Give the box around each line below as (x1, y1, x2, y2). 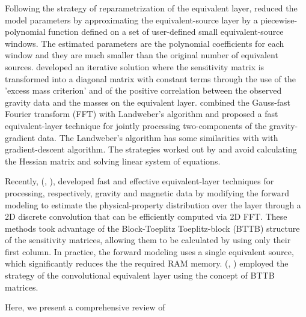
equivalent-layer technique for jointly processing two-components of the (5, 119, 267, 131)
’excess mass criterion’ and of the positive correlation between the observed (5, 84, 282, 97)
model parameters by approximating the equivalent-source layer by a (5, 13, 258, 26)
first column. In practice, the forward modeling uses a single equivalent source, (5, 245, 294, 258)
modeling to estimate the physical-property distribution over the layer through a (5, 198, 301, 211)
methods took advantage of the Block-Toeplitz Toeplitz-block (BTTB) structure (5, 222, 300, 234)
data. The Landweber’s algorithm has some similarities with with (37, 131, 278, 143)
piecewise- (260, 13, 298, 26)
